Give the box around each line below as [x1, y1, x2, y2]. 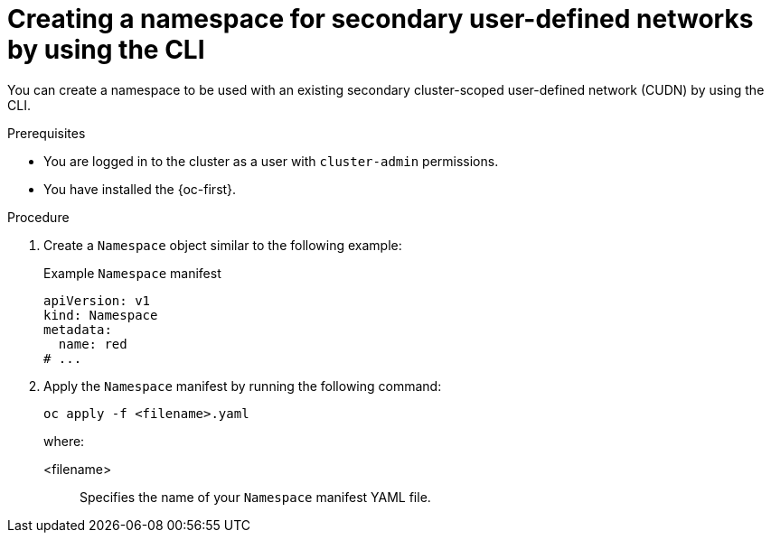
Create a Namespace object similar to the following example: [43, 237, 402, 253]
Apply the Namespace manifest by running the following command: [43, 377, 442, 394]
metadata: [43, 321, 112, 337]
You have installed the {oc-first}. [43, 181, 237, 197]
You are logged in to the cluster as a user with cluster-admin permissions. [43, 153, 499, 169]
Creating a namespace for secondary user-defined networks [7, 4, 754, 34]
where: [43, 433, 85, 449]
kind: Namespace [43, 307, 158, 322]
